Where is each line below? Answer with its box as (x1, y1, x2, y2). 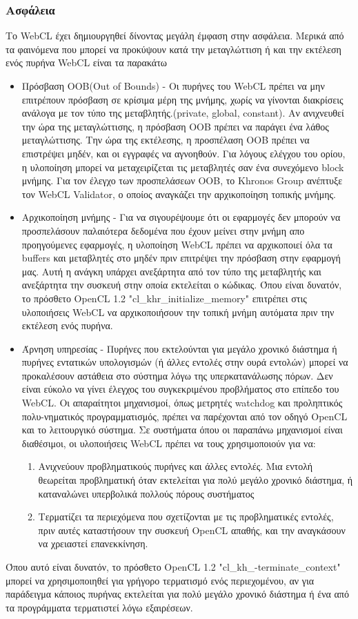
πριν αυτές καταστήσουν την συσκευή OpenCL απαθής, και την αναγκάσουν (38, 522, 346, 537)
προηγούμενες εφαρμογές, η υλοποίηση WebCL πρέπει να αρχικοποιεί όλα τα (21, 237, 332, 251)
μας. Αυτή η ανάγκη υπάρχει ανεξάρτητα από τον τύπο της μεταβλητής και (21, 264, 321, 278)
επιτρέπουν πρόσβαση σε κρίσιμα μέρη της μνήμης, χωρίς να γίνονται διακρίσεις (21, 92, 344, 106)
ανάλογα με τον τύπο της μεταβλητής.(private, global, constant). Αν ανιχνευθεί (21, 106, 344, 120)
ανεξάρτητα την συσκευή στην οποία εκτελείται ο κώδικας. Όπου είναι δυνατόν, (21, 277, 342, 292)
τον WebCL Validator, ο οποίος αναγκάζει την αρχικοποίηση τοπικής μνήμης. (21, 186, 336, 201)
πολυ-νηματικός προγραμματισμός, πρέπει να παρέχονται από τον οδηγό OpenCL (21, 409, 348, 423)
